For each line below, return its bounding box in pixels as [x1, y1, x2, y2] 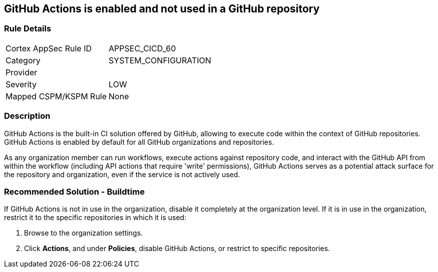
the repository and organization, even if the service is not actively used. [4, 170, 240, 179]
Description [4, 111, 51, 121]
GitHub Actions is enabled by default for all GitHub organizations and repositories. [4, 137, 274, 146]
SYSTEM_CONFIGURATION [109, 55, 211, 65]
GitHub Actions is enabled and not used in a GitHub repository [4, 2, 320, 15]
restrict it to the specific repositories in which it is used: [4, 213, 187, 222]
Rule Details [4, 23, 52, 34]
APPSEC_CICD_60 [109, 43, 176, 53]
